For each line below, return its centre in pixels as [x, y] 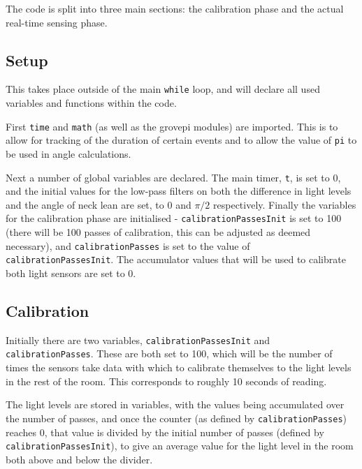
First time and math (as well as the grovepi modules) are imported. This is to [172, 126]
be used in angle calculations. [68, 153]
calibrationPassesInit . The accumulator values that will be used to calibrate [176, 259]
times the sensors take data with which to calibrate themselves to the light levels [179, 367]
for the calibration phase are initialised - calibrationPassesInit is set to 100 [174, 218]
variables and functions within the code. [91, 103]
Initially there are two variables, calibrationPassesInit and [138, 340]
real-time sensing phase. [57, 22]
